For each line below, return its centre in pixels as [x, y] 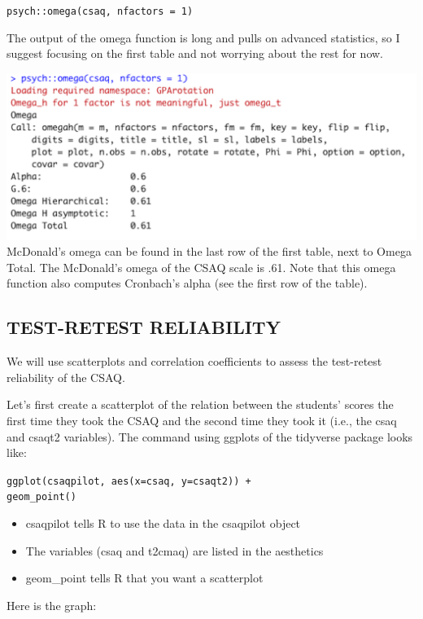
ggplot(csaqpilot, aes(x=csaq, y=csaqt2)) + [129, 481]
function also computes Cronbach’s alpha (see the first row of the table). [187, 283]
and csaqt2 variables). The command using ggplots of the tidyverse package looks [210, 436]
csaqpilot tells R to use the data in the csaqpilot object [163, 523]
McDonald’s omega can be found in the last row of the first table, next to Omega [209, 251]
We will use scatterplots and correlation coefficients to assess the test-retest [194, 361]
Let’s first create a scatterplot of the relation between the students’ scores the [200, 404]
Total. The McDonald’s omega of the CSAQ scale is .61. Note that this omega [201, 267]
